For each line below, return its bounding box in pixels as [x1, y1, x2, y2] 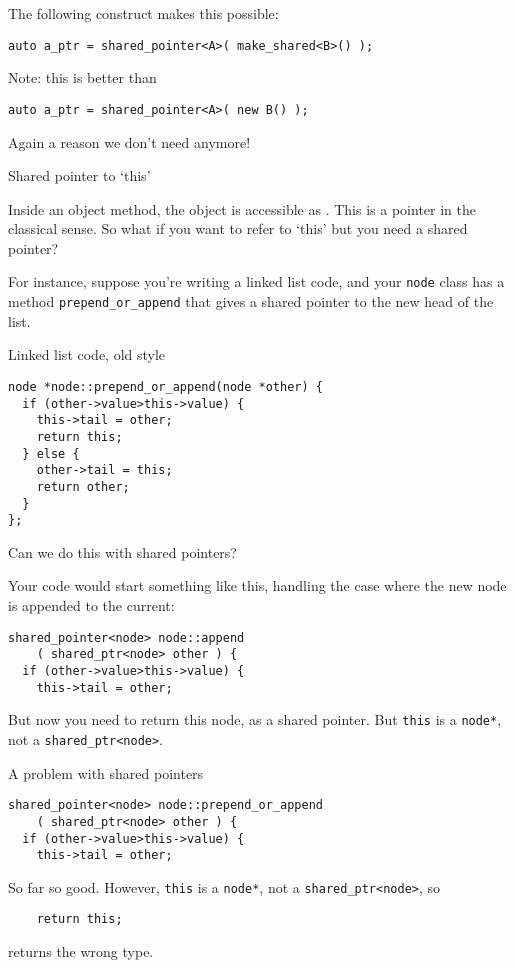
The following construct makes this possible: [8, 3, 279, 23]
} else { [22, 446, 80, 461]
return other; [36, 479, 130, 494]
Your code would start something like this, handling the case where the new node [8, 575, 507, 596]
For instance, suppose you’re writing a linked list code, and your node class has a [8, 271, 505, 292]
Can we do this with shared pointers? [8, 541, 237, 562]
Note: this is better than [8, 67, 157, 88]
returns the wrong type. [8, 941, 154, 962]
